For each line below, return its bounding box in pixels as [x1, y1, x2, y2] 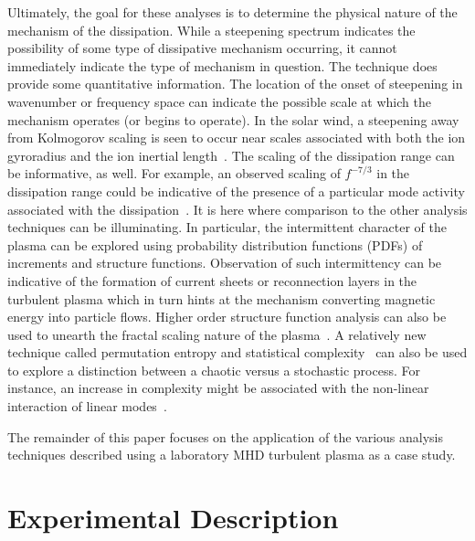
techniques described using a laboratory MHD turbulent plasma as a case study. [7, 445, 456, 464]
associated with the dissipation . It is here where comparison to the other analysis [7, 199, 468, 218]
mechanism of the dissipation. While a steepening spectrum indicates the [7, 20, 416, 39]
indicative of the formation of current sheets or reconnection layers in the [7, 270, 417, 290]
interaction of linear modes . [7, 397, 167, 416]
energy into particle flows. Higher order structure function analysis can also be [7, 307, 447, 326]
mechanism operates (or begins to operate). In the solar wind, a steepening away [7, 110, 459, 129]
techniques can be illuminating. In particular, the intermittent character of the [7, 217, 447, 237]
